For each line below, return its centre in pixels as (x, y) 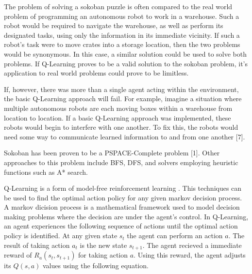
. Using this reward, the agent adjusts (190, 255)
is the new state (103, 245)
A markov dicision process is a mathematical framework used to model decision (122, 207)
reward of (18, 255)
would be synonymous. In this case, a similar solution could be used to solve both (125, 53)
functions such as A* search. (46, 172)
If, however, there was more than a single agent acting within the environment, (121, 89)
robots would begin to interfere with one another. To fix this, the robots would (121, 127)
